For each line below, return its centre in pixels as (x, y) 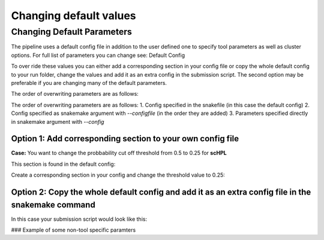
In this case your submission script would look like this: (79, 219)
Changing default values (73, 16)
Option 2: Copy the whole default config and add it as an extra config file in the (161, 192)
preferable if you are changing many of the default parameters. (89, 83)
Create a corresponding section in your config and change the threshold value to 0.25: (118, 175)
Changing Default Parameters (71, 32)
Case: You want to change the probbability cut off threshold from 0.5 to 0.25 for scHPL (119, 153)
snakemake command (53, 204)
